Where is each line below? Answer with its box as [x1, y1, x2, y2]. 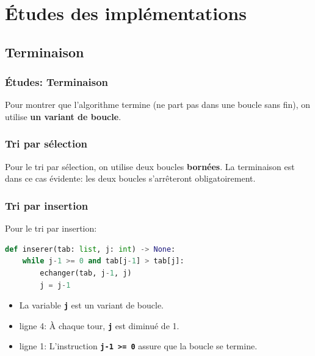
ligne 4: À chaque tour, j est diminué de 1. [19, 319, 179, 332]
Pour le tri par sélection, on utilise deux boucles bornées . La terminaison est [5, 160, 295, 173]
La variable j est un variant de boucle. [19, 299, 164, 311]
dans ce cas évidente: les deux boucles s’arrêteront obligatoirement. [5, 172, 256, 185]
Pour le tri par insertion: [5, 222, 97, 235]
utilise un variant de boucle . [5, 110, 121, 123]
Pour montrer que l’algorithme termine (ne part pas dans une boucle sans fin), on [5, 98, 311, 111]
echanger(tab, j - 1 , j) [40, 268, 132, 277]
